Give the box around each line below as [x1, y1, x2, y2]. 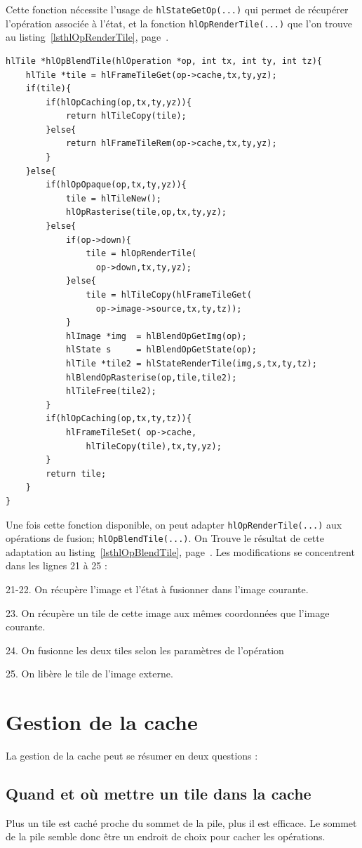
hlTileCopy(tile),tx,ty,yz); [86, 441, 222, 451]
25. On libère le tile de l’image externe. [6, 666, 173, 681]
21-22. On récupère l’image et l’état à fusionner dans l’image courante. [6, 582, 309, 596]
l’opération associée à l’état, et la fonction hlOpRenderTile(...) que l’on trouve [6, 15, 353, 30]
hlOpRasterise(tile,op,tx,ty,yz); [65, 207, 227, 218]
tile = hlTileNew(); [65, 193, 161, 204]
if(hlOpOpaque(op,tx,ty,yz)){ [46, 180, 187, 190]
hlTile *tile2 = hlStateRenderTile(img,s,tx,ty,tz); [65, 358, 317, 369]
